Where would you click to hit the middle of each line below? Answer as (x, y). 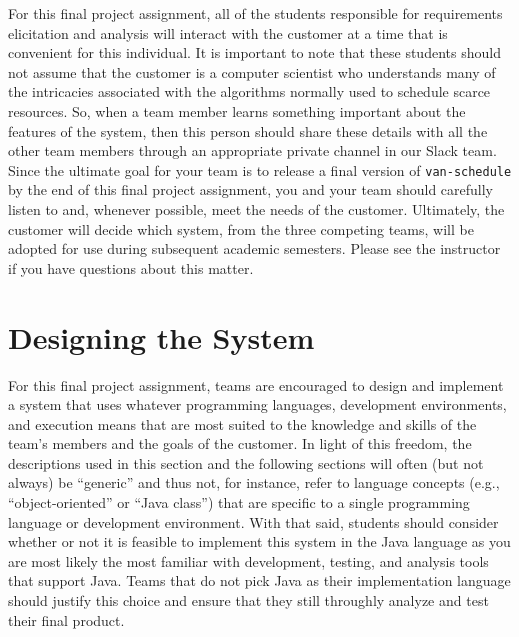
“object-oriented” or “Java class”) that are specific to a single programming (239, 502)
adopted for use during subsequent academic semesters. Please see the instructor (254, 248)
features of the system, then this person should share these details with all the (248, 130)
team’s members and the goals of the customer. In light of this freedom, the (240, 443)
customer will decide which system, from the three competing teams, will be (241, 228)
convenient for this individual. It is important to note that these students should (254, 52)
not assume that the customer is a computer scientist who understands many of (252, 71)
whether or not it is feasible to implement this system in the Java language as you (259, 541)
